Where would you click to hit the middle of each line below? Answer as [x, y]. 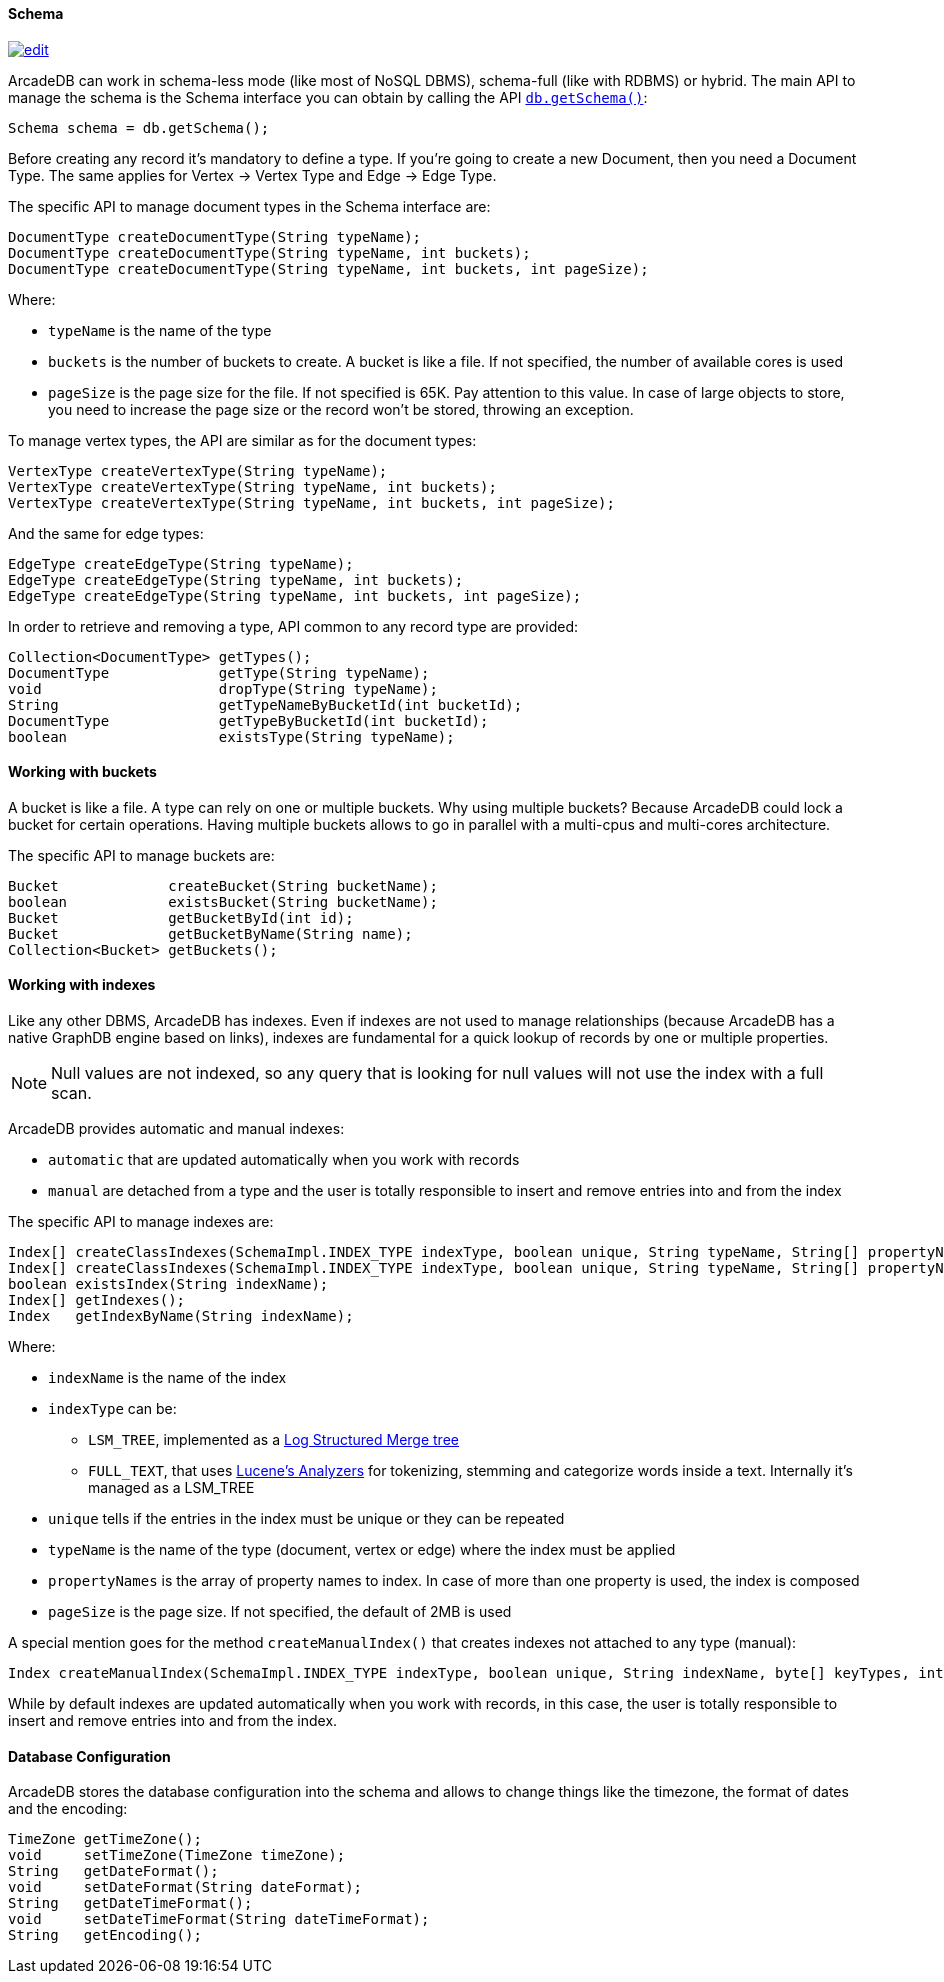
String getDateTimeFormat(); [130, 1903]
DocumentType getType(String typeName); [219, 672]
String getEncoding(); [105, 1935]
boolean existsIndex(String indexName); [168, 1284]
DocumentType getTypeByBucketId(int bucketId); [248, 720]
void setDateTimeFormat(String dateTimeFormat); [219, 1919]
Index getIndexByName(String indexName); [181, 1316]
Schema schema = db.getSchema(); [139, 127]
